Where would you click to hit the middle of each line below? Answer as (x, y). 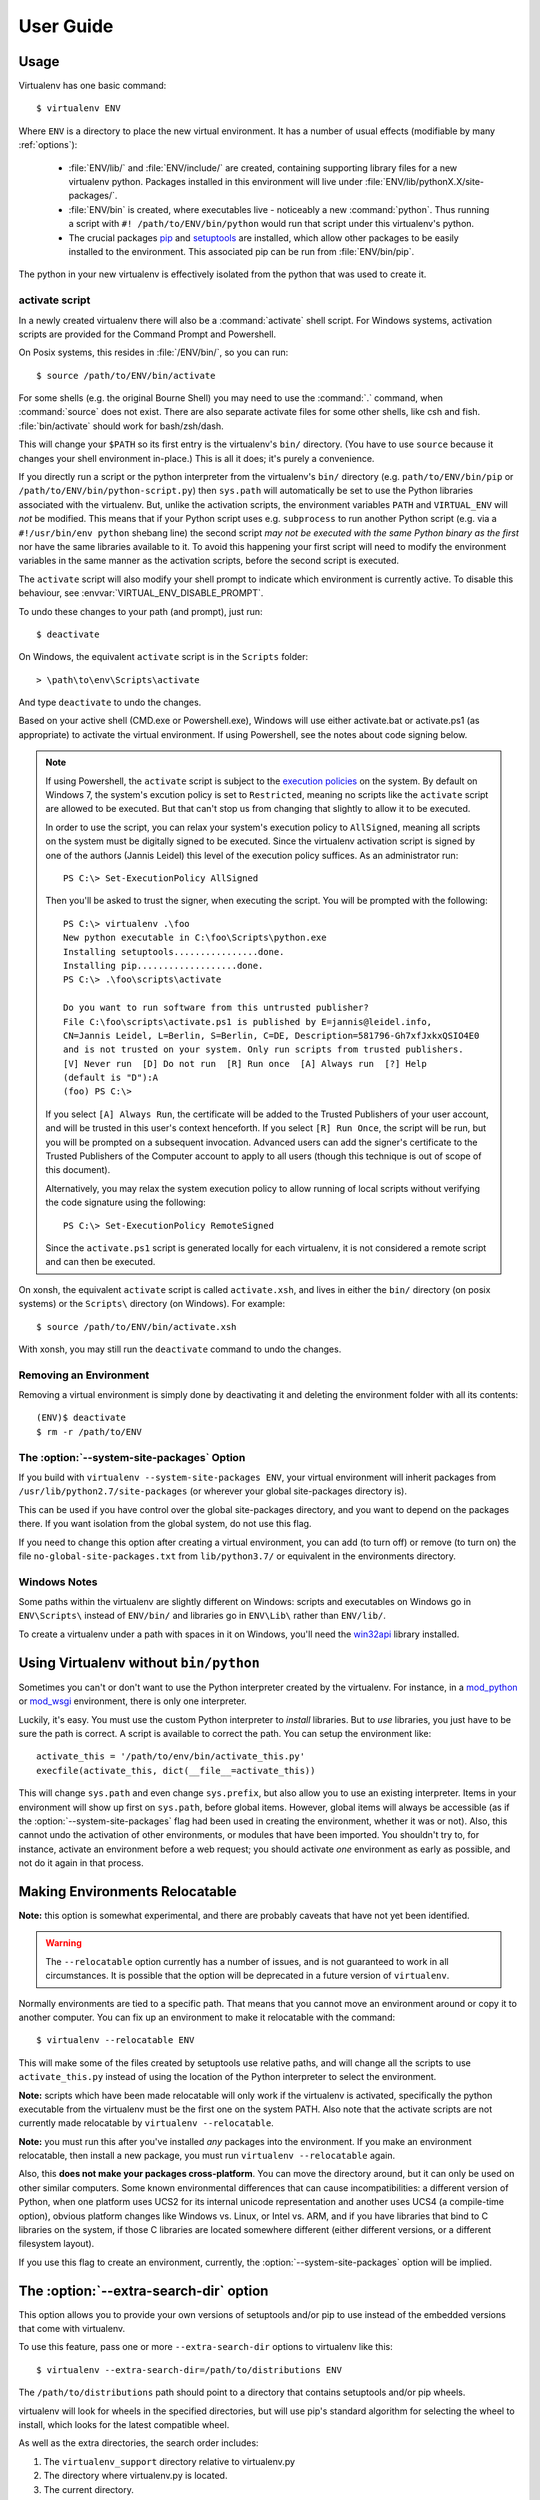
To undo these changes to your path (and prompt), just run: (141, 611)
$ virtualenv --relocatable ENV (115, 2040)
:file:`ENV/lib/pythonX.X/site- (425, 182)
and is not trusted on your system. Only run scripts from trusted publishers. (263, 1049)
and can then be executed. (100, 1262)
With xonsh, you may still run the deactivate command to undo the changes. (180, 1349)
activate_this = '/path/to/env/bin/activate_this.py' (170, 1756)
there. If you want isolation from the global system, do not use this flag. (165, 1524)
